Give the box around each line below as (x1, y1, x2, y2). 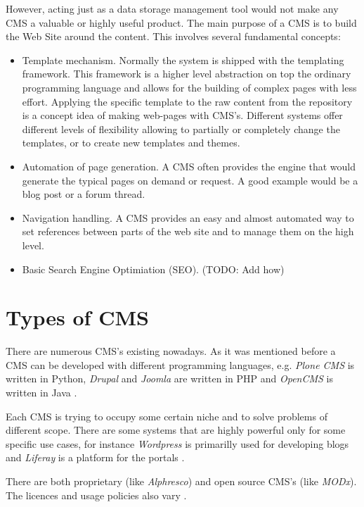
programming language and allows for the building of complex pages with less (22, 80, 357, 94)
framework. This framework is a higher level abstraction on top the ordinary (22, 66, 351, 81)
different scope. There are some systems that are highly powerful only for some (6, 423, 346, 437)
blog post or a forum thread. (22, 187, 145, 201)
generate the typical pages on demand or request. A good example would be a (22, 173, 358, 187)
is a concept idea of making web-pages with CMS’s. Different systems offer (22, 108, 343, 123)
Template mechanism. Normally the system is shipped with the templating (22, 52, 344, 67)
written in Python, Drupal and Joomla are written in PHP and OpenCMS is (6, 371, 333, 386)
